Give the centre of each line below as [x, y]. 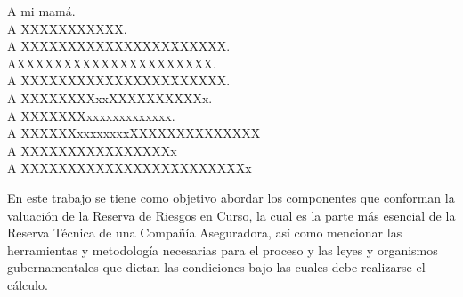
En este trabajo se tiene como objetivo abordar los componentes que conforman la [231, 197]
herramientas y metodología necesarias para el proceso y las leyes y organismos [223, 249]
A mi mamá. [41, 11]
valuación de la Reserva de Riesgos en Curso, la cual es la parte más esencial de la [231, 215]
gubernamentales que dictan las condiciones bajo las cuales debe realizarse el [216, 267]
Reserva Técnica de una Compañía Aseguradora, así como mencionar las [205, 233]
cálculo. [28, 284]
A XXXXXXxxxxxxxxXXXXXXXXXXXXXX [134, 133]
